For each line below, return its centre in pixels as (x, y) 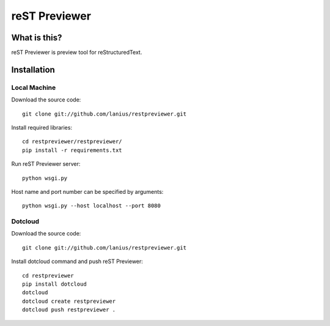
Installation (33, 69)
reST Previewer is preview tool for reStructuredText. (77, 53)
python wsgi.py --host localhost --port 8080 (92, 206)
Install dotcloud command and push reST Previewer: (77, 261)
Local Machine (34, 87)
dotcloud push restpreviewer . (69, 310)
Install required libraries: (42, 128)
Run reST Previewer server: (46, 164)
